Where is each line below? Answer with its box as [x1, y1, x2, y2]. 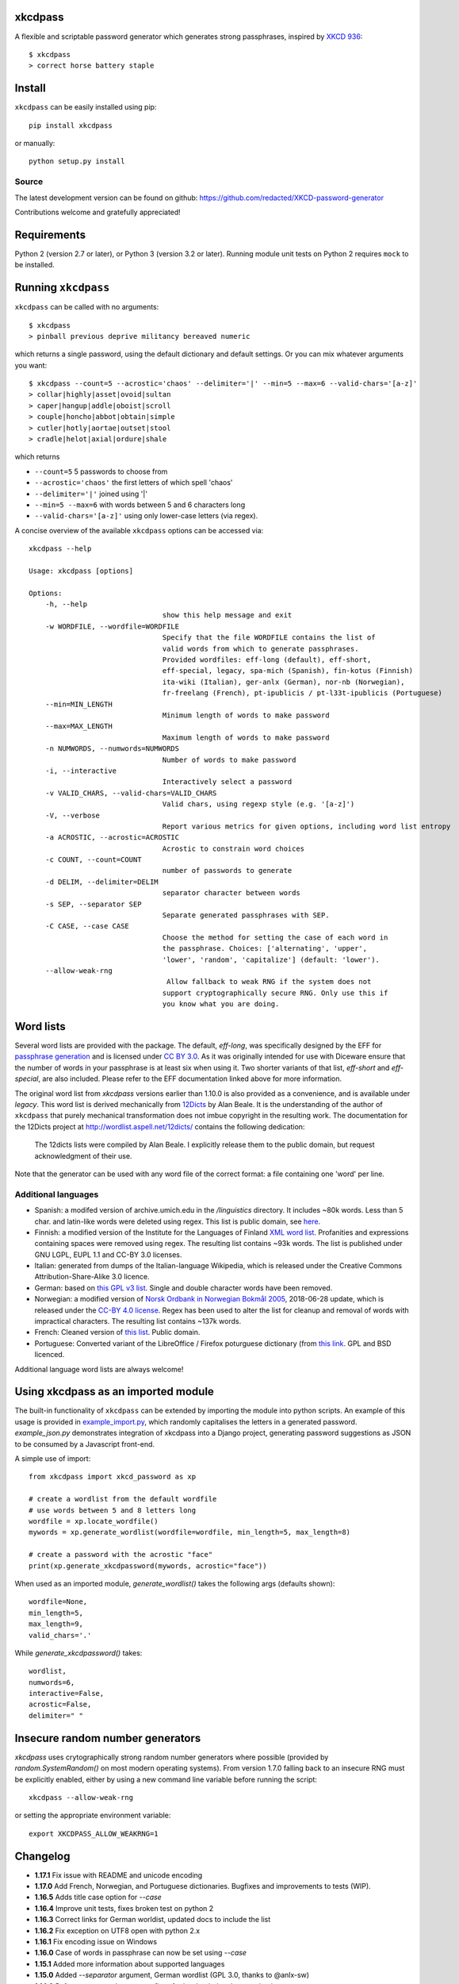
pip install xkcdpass [29, 121, 113, 130]
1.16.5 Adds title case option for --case [34, 1893, 162, 1902]
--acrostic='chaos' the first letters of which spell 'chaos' [34, 478, 233, 487]
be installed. [14, 260, 55, 270]
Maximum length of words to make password [162, 732, 330, 742]
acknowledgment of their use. [34, 1151, 132, 1160]
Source [14, 176, 44, 187]
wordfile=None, [29, 1598, 88, 1606]
